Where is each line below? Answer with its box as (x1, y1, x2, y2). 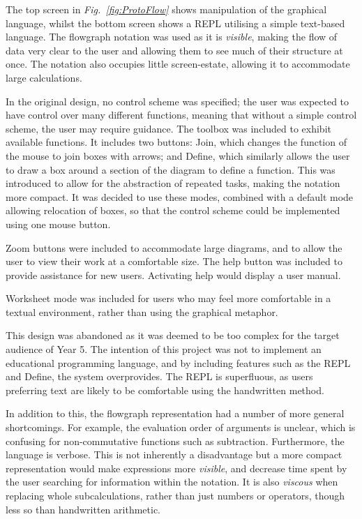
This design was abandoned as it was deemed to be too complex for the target (6, 328, 340, 343)
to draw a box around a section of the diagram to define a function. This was (6, 162, 335, 176)
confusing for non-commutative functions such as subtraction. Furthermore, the (6, 433, 345, 448)
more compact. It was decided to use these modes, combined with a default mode (6, 189, 354, 204)
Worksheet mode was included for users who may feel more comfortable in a (6, 291, 331, 306)
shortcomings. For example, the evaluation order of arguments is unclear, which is (6, 420, 356, 435)
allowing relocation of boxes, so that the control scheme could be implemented (6, 203, 340, 218)
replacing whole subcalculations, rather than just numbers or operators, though (6, 488, 345, 502)
